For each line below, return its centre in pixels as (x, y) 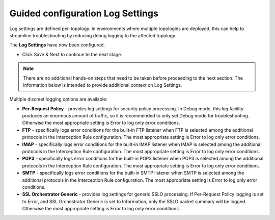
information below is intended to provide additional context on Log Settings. (103, 85)
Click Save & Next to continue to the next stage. (72, 54)
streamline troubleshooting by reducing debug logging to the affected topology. (93, 35)
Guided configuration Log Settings (84, 13)
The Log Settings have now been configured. (57, 45)
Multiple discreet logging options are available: (58, 99)
